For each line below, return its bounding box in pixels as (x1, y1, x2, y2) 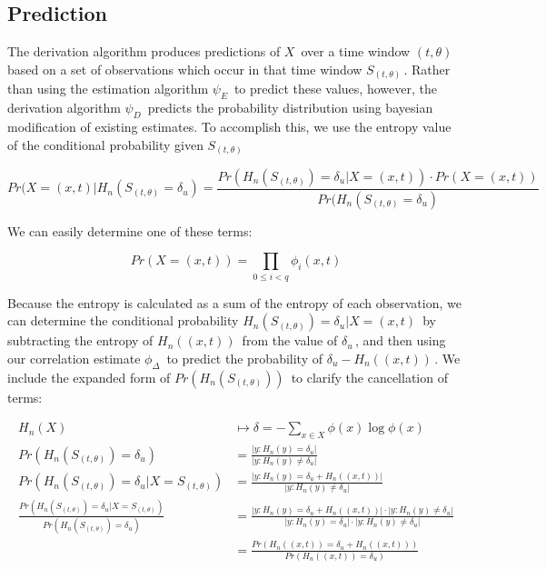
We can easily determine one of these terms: (7, 221, 253, 240)
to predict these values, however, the (233, 79, 437, 98)
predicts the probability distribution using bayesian (147, 98, 433, 117)
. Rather (403, 59, 451, 78)
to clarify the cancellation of (291, 367, 448, 386)
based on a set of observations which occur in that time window (7, 59, 362, 78)
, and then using (354, 331, 446, 350)
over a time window (301, 42, 411, 61)
